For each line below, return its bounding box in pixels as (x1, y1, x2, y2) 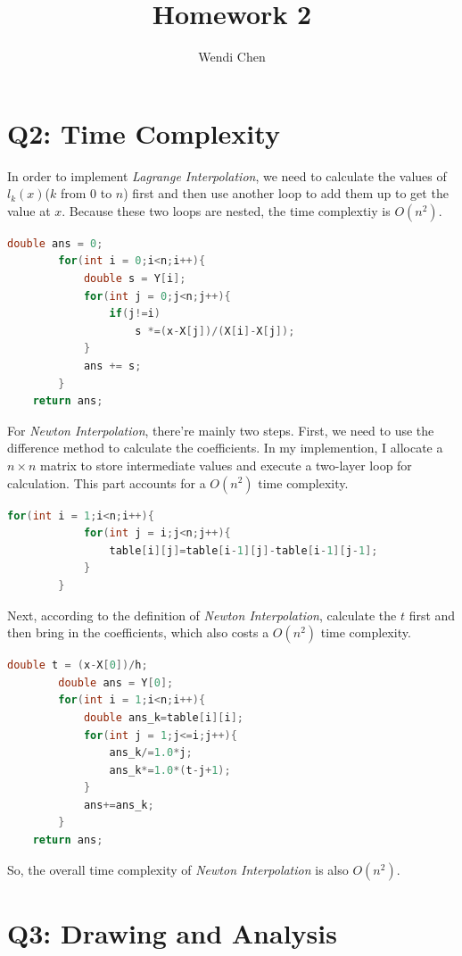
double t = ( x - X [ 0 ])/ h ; (7, 659, 148, 672)
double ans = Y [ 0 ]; (58, 676, 174, 689)
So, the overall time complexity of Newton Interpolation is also (7, 860, 349, 878)
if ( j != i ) (109, 307, 161, 320)
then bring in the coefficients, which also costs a (7, 623, 269, 642)
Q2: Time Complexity (7, 114, 280, 151)
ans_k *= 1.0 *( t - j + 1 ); (109, 763, 231, 777)
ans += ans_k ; (83, 798, 154, 811)
